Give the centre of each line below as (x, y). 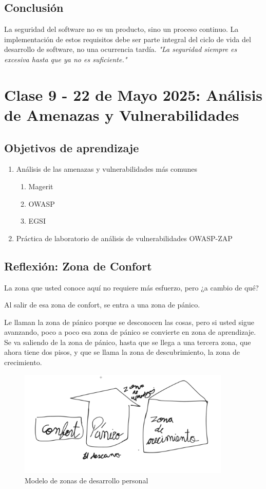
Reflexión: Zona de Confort (78, 266)
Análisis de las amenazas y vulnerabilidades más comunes (107, 169)
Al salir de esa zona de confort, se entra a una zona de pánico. (102, 305)
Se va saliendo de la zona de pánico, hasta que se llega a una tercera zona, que (128, 342)
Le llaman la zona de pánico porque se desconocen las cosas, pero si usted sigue (129, 322)
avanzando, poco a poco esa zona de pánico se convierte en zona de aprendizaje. (130, 332)
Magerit (41, 186)
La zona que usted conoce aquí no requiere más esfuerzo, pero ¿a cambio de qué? (131, 287)
